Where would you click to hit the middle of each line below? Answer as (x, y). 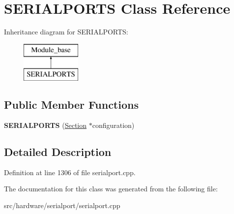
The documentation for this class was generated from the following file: (111, 189)
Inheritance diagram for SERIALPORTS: (66, 32)
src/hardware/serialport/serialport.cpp (62, 205)
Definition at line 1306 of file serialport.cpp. (70, 172)
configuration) (113, 125)
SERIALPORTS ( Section (45, 125)
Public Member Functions (71, 105)
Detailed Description (58, 152)
